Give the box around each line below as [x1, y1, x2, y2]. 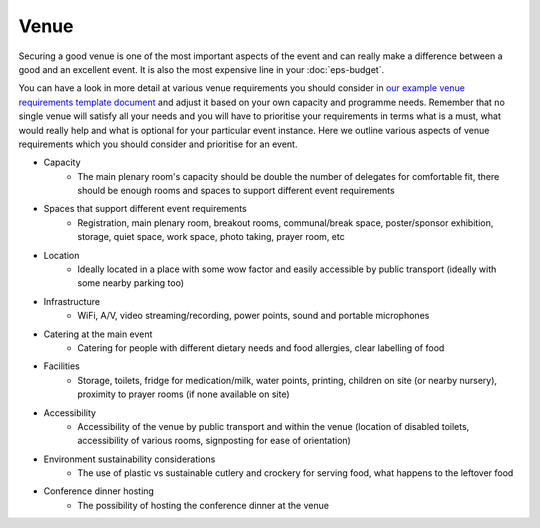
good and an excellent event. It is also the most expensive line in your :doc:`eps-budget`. [18, 63, 385, 75]
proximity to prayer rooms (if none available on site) [77, 388, 290, 400]
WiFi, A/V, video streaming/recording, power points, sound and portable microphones [77, 310, 430, 322]
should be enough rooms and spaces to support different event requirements [77, 185, 395, 197]
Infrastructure [43, 295, 100, 307]
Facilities [43, 360, 80, 372]
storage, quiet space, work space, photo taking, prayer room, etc [77, 231, 345, 243]
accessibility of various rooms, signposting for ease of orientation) [77, 435, 352, 447]
